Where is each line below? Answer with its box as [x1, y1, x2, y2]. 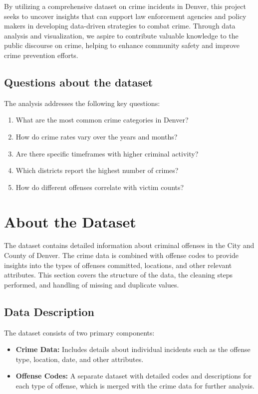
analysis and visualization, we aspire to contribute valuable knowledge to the [4, 30, 239, 40]
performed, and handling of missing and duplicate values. [4, 279, 179, 289]
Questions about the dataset [4, 74, 153, 89]
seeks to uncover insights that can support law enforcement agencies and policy [4, 10, 247, 21]
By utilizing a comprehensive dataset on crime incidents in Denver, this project [4, 1, 247, 11]
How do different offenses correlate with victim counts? [15, 181, 184, 192]
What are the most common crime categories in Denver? [15, 114, 189, 125]
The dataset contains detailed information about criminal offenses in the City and [4, 240, 255, 250]
